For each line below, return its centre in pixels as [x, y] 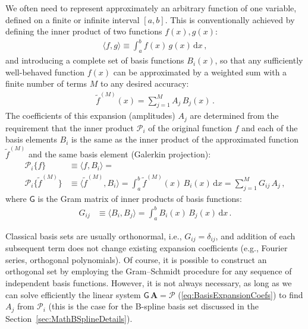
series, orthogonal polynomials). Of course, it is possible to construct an [136, 259]
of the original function [190, 127]
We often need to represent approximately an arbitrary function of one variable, [151, 8]
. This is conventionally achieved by [230, 19]
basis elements [31, 139]
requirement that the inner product [70, 127]
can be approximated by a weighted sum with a [200, 72]
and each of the [270, 127]
